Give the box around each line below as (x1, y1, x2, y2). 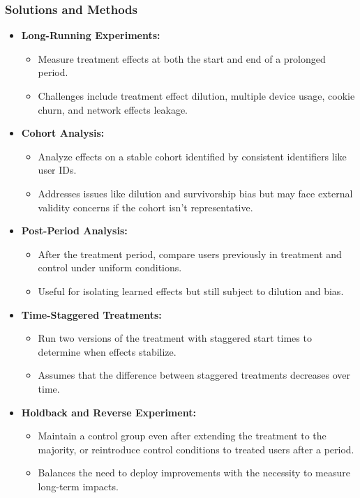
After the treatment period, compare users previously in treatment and (38, 246, 342, 261)
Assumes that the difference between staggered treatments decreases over (38, 368, 351, 382)
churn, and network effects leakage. (38, 102, 188, 116)
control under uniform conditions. (38, 260, 182, 275)
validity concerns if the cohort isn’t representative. (38, 199, 253, 214)
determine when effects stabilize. (38, 344, 177, 359)
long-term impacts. (38, 478, 119, 493)
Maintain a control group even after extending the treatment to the (38, 428, 327, 443)
